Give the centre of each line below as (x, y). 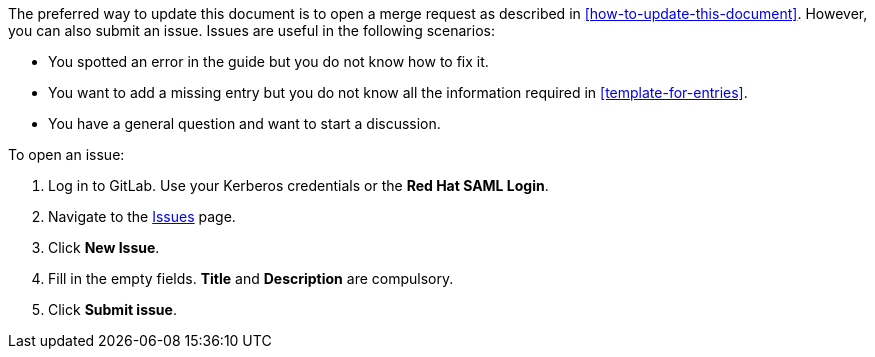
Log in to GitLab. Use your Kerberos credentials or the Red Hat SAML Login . (298, 185)
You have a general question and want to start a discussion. (244, 123)
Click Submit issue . (112, 309)
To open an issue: (66, 154)
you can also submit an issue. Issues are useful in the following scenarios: (251, 30)
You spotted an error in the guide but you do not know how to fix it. (268, 61)
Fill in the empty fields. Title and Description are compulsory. (251, 278)
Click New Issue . (104, 247)
